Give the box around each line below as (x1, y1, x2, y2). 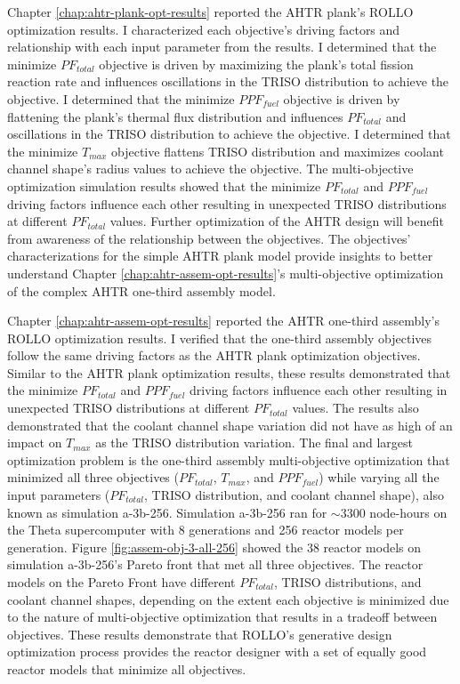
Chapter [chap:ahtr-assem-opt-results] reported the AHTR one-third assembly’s (7, 311, 440, 330)
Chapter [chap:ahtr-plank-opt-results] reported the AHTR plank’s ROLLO (7, 3, 414, 20)
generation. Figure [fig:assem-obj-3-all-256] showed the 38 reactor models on (7, 537, 421, 556)
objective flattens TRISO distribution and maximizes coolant (111, 141, 444, 160)
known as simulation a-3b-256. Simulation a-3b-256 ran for (7, 503, 327, 521)
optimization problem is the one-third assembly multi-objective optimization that (7, 450, 450, 469)
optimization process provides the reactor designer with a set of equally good (7, 642, 427, 661)
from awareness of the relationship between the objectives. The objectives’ (7, 229, 411, 247)
